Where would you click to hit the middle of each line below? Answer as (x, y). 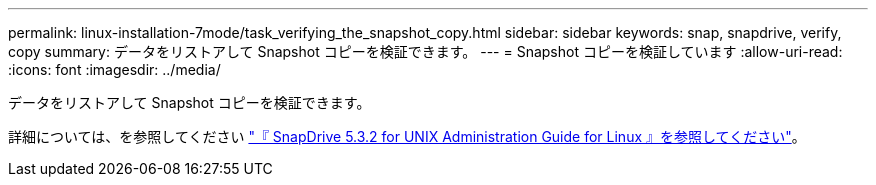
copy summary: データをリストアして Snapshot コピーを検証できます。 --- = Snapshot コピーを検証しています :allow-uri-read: (425, 51)
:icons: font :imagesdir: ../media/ (114, 69)
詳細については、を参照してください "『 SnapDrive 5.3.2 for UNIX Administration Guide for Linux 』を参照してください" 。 (407, 136)
